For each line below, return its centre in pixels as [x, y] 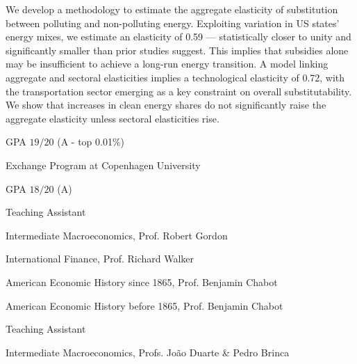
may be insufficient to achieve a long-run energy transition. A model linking [167, 64]
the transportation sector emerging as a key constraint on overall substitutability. [179, 91]
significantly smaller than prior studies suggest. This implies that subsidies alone [177, 50]
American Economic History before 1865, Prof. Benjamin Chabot [144, 305]
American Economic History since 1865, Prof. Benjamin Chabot [142, 282]
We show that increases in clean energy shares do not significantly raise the [166, 105]
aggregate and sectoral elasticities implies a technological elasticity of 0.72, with [175, 77]
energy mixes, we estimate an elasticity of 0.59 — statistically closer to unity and [178, 37]
